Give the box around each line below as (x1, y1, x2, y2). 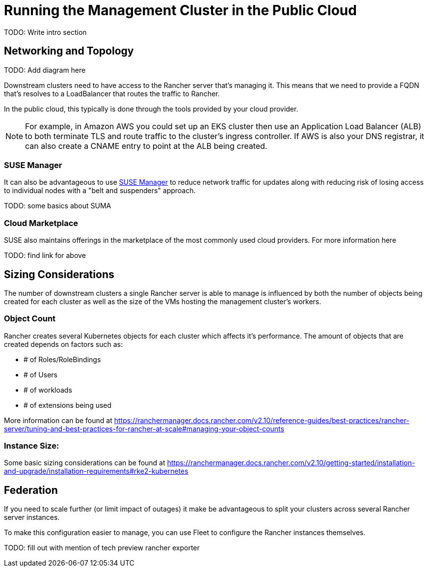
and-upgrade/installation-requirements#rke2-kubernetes (4, 467, 188, 476)
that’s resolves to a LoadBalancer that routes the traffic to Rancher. (4, 89, 220, 98)
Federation (4, 484, 58, 496)
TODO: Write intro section (4, 28, 87, 36)
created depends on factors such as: (4, 340, 123, 348)
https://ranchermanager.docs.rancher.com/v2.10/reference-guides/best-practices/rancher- (114, 416, 409, 425)
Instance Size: (4, 441, 59, 451)
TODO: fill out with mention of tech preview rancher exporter (4, 543, 200, 552)
